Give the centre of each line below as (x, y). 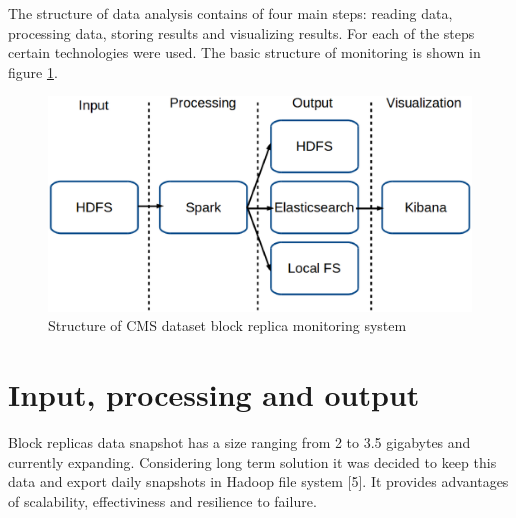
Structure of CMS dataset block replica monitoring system (227, 325)
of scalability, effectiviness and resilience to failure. (162, 500)
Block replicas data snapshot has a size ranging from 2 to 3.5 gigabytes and (239, 442)
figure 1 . (33, 71)
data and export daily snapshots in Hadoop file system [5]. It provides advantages (258, 481)
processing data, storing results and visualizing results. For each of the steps (241, 32)
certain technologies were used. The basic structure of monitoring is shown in (244, 52)
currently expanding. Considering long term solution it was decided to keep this (252, 461)
